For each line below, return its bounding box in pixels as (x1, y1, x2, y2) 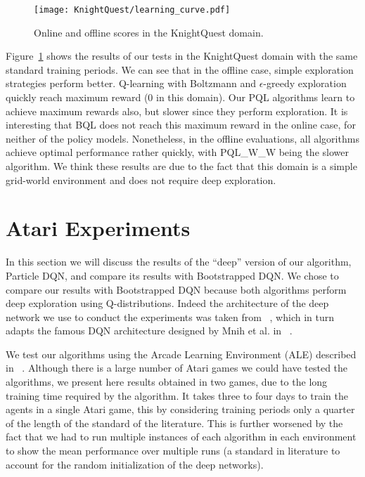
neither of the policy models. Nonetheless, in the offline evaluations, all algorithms (6, 131, 359, 145)
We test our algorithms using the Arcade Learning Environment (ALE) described (6, 346, 357, 361)
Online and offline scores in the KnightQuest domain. (34, 25, 264, 39)
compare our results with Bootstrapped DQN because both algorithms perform (6, 282, 347, 296)
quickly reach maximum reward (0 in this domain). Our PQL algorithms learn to (6, 90, 355, 105)
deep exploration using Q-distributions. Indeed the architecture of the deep (6, 296, 329, 311)
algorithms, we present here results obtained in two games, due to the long (6, 374, 328, 389)
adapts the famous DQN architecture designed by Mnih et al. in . (6, 323, 293, 338)
